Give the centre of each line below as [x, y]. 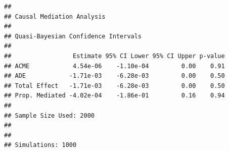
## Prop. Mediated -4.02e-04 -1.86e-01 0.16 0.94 [114, 96]
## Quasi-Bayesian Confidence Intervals [73, 36]
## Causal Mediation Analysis [55, 16]
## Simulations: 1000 [40, 145]
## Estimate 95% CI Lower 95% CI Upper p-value [114, 56]
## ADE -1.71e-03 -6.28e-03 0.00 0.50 [114, 76]
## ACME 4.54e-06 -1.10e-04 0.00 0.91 [114, 66]
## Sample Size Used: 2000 [49, 115]
